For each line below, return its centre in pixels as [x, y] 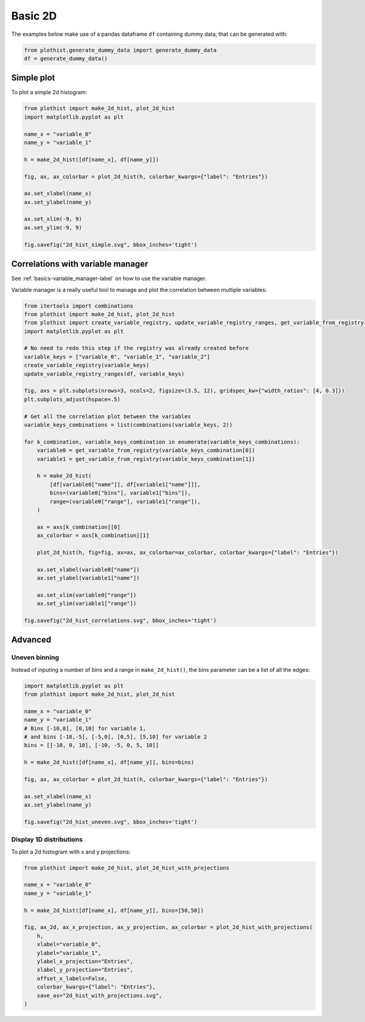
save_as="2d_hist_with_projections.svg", [99, 995]
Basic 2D [34, 16]
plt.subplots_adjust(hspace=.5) [72, 399]
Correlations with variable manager [80, 264]
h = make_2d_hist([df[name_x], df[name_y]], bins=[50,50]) [114, 910]
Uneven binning [35, 658]
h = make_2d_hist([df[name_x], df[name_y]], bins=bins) [109, 762]
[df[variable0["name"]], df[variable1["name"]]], [125, 484]
